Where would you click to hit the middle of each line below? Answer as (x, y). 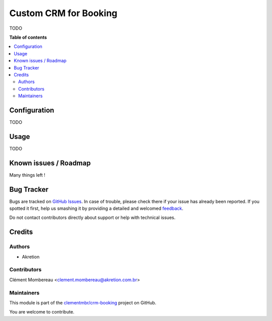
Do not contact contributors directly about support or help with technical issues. (92, 218)
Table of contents (28, 37)
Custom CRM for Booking (63, 13)
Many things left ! (27, 175)
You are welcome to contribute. (42, 312)
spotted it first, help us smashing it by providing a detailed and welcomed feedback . (96, 208)
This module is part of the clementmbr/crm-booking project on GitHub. (83, 302)
